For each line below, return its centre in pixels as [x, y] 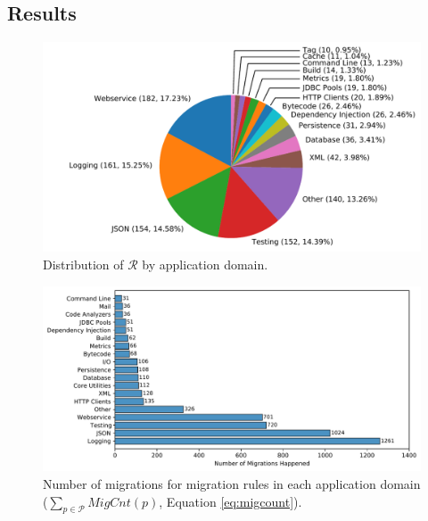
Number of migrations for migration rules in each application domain [232, 484]
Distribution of [83, 264]
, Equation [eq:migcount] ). [230, 501]
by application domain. [205, 264]
